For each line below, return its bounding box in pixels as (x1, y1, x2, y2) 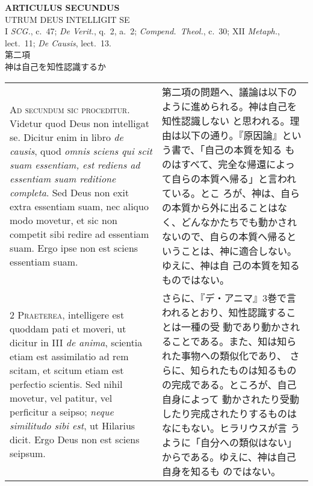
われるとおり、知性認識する (161, 305, 287, 319)
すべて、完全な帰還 (181, 157, 267, 171)
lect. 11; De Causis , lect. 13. (5, 36, 111, 49)
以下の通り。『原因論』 (181, 128, 282, 142)
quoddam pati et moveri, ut (10, 322, 126, 336)
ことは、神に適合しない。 (181, 243, 297, 258)
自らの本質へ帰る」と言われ (171, 171, 297, 185)
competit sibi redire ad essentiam (10, 226, 149, 241)
